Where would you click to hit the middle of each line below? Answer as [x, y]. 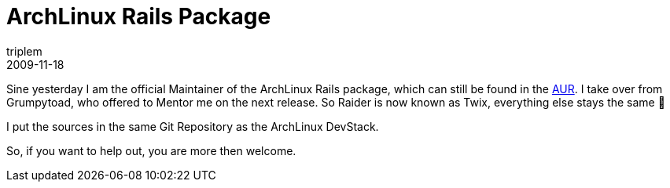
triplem [24, 51]
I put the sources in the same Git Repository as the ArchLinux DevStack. [193, 126]
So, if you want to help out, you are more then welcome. [151, 150]
